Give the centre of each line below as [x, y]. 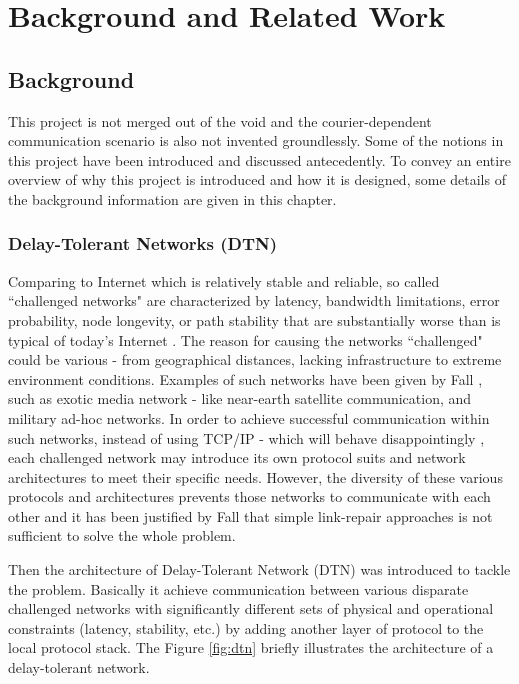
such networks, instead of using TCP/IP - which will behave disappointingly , [246, 437]
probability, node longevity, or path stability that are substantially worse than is [254, 319]
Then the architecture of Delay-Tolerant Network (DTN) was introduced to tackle [259, 569]
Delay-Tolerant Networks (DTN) [143, 243]
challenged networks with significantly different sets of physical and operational [251, 608]
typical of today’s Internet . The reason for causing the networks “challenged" [245, 339]
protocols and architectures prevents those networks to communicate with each [249, 496]
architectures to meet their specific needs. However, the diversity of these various [255, 476]
